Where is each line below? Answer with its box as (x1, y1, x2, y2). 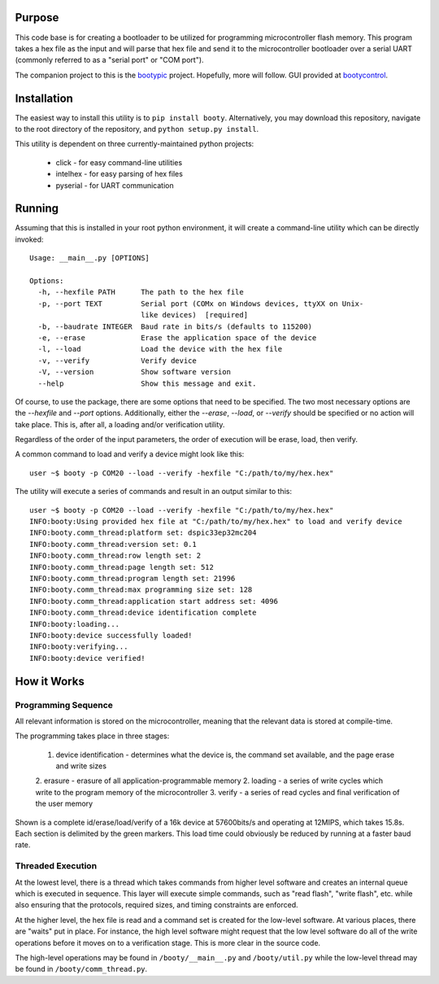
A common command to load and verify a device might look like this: (15, 449, 245, 459)
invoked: (15, 234, 44, 244)
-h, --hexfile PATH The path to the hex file (37, 287, 244, 297)
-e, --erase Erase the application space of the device (37, 333, 317, 342)
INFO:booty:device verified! (29, 654, 146, 663)
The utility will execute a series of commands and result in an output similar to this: (15, 487, 293, 496)
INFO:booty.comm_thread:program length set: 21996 (29, 574, 236, 583)
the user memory (35, 798, 93, 809)
